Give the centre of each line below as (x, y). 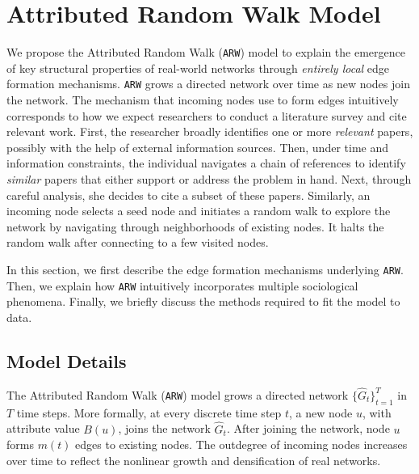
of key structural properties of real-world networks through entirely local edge (198, 68)
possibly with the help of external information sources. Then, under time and (198, 147)
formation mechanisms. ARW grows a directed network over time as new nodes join (208, 84)
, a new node (321, 412)
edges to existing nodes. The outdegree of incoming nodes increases (241, 444)
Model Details (67, 360)
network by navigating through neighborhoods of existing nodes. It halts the (195, 226)
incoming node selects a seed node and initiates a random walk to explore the (199, 211)
